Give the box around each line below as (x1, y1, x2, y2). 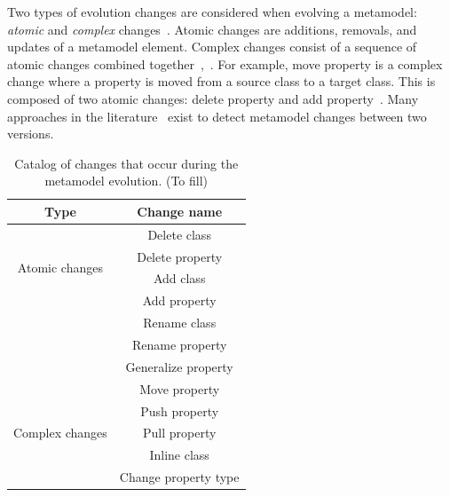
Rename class (143, 313, 217, 332)
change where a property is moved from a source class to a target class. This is (7, 72, 436, 91)
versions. (7, 124, 54, 143)
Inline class (149, 446, 209, 464)
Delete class (147, 225, 211, 243)
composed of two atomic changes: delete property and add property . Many (7, 89, 419, 107)
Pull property (142, 423, 217, 442)
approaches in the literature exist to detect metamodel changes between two (7, 106, 427, 125)
